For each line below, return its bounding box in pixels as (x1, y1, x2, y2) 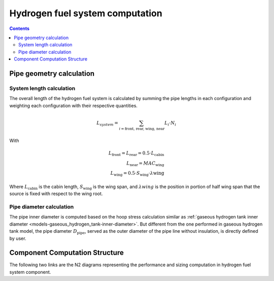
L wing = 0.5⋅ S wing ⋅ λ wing (110, 170, 164, 177)
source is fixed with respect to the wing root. (9, 191, 103, 197)
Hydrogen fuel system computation (9, 8, 162, 19)
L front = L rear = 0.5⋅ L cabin (108, 150, 164, 157)
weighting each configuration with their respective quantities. (9, 102, 138, 109)
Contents (9, 25, 30, 32)
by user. (9, 235, 26, 241)
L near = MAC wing (126, 160, 164, 167)
